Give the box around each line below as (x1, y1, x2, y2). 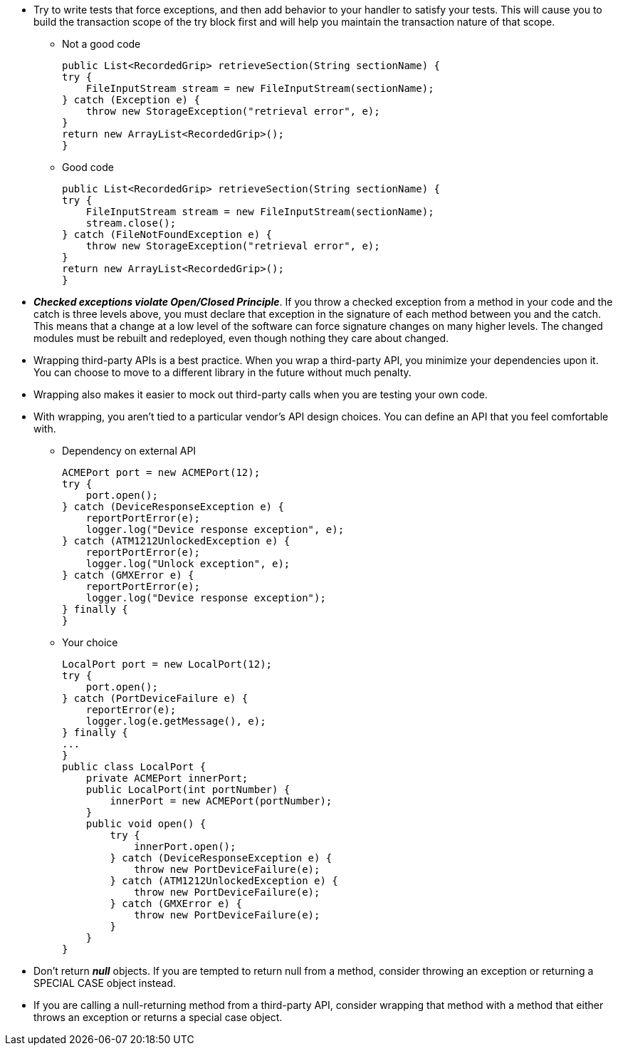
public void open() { (85, 818, 206, 829)
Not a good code (62, 38, 141, 50)
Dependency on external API (62, 445, 197, 457)
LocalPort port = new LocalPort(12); (62, 658, 273, 670)
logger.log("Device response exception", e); (85, 524, 345, 535)
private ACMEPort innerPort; (85, 772, 248, 784)
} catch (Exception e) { (62, 94, 200, 105)
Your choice (62, 636, 118, 648)
